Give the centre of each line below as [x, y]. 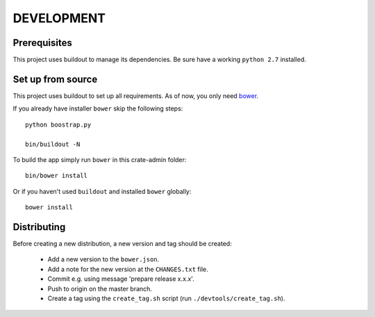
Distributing [39, 227]
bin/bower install [57, 176]
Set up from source [55, 79]
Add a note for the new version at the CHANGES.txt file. [128, 269]
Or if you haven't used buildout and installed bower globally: [102, 191]
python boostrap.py [58, 124]
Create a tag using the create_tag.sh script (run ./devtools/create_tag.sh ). [166, 298]
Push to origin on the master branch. [100, 288]
